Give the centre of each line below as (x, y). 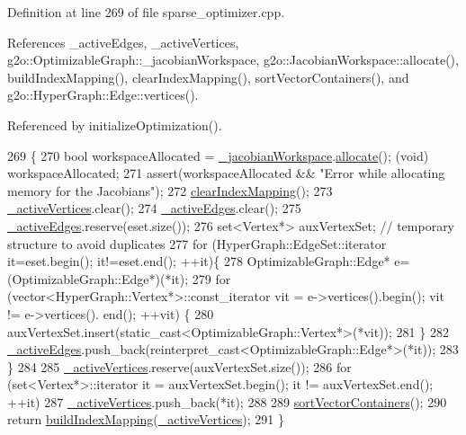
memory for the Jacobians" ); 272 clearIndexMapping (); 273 (170, 190)
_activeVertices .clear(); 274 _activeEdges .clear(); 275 (154, 208)
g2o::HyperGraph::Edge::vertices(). (103, 95)
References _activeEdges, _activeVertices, (123, 42)
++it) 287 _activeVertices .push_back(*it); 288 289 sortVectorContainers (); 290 (227, 401)
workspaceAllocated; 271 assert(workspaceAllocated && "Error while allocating (226, 173)
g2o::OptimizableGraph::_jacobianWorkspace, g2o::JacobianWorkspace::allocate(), (233, 60)
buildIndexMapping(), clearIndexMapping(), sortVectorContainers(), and (208, 77)
